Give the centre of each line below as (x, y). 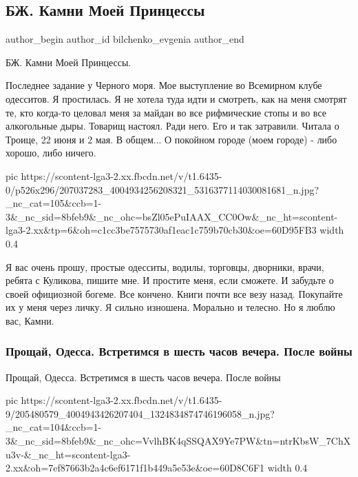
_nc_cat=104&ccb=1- (54, 427)
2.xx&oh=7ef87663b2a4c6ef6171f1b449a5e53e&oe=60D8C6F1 (135, 468)
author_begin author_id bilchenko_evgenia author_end (125, 39)
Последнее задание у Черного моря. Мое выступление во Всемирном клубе (164, 85)
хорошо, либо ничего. (51, 153)
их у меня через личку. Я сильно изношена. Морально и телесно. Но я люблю (170, 307)
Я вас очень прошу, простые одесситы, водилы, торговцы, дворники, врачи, (165, 266)
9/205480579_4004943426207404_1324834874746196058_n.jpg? (140, 413)
